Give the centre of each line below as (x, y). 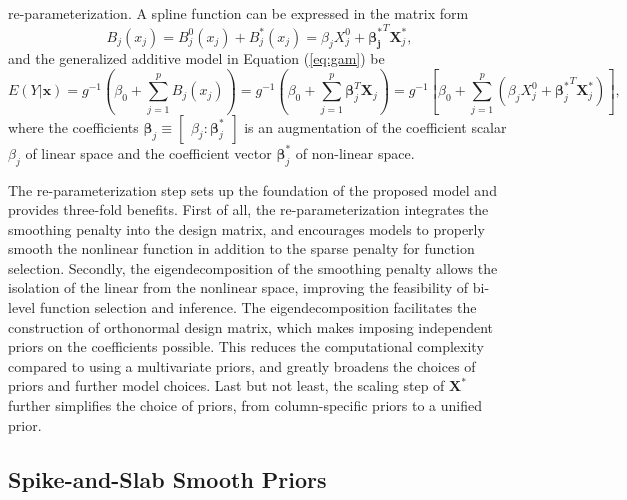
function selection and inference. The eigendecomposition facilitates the (258, 307)
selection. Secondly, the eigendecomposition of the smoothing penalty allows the (253, 267)
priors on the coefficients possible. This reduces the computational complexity (246, 346)
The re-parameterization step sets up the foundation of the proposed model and (252, 189)
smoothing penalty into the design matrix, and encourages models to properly (246, 228)
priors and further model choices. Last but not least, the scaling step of (226, 385)
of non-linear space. (355, 152)
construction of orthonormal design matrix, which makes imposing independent (251, 326)
